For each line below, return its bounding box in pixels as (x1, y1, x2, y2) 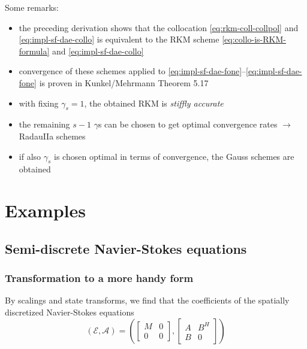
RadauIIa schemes (19, 129, 86, 142)
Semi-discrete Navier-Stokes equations (5, 239, 247, 257)
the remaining (19, 118, 70, 131)
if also (19, 150, 41, 162)
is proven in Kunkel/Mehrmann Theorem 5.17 (39, 76, 209, 89)
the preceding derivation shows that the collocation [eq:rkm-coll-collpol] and (19, 21, 299, 34)
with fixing (19, 96, 59, 109)
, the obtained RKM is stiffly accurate (84, 96, 224, 109)
